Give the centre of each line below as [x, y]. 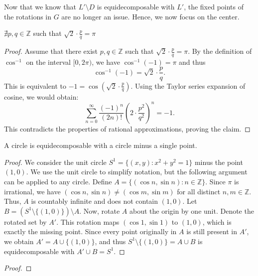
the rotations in [28, 16]
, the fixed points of [214, 6]
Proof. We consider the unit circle [55, 162]
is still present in [212, 231]
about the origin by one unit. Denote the [192, 210]
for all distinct [199, 191]
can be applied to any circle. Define [58, 181]
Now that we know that [40, 6]
